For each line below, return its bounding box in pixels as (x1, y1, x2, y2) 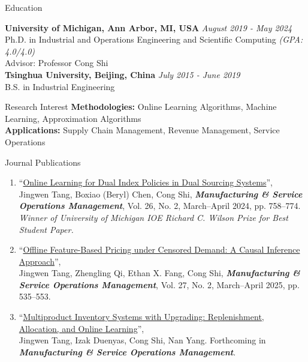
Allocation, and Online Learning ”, (19, 322, 144, 334)
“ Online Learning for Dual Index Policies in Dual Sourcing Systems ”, (19, 176, 273, 189)
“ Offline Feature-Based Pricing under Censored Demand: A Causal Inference (19, 243, 300, 256)
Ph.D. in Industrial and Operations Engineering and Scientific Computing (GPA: (5, 33, 303, 46)
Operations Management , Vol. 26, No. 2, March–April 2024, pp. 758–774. (19, 199, 301, 212)
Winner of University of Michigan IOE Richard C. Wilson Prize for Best (19, 211, 288, 223)
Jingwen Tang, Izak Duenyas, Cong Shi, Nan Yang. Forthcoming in (19, 334, 266, 346)
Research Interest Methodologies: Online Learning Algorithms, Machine (5, 100, 277, 113)
